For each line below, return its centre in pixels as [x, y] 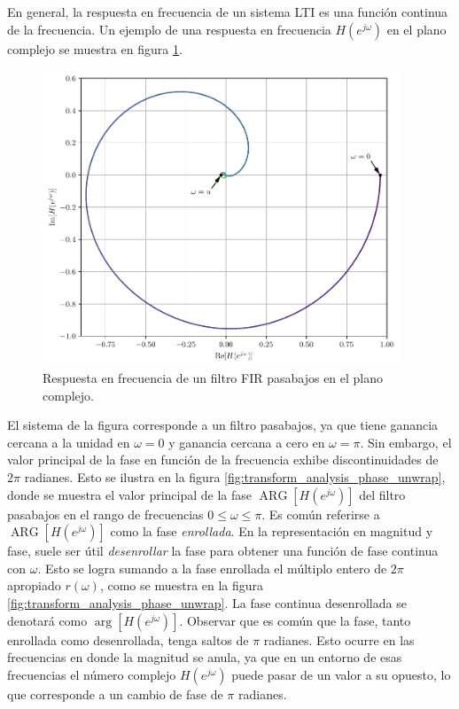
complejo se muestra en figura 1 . [95, 48]
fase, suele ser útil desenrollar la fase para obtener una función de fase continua [223, 551]
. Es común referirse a [321, 514]
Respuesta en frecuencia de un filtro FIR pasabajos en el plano [213, 378]
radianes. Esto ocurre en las [339, 639]
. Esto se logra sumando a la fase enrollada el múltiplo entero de [212, 568]
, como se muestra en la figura [182, 585]
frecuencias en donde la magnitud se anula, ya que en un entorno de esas [205, 657]
